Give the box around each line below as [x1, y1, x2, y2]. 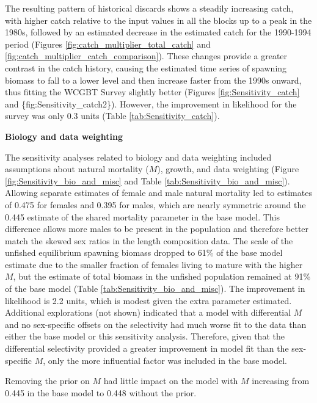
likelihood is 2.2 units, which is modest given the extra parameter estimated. [5, 294, 292, 307]
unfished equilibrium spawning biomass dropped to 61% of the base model [5, 246, 283, 259]
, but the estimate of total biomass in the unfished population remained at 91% [13, 270, 311, 283]
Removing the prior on [5, 374, 90, 387]
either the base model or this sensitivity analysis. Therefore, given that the [5, 330, 285, 343]
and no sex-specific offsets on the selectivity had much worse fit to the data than [5, 318, 307, 330]
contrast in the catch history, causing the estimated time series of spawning [5, 61, 287, 74]
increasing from [252, 374, 310, 387]
